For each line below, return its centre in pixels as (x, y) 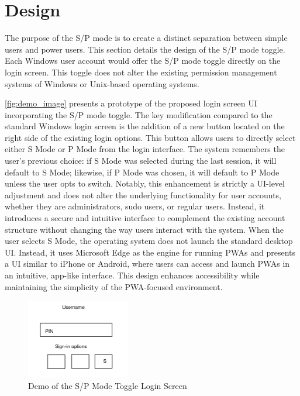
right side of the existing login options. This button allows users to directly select (150, 137)
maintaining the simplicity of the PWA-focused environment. (114, 286)
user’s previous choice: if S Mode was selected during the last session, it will (141, 161)
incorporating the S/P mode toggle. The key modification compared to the (139, 114)
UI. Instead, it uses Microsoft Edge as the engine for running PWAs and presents (150, 252)
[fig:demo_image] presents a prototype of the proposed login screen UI (131, 103)
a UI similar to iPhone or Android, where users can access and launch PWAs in (147, 264)
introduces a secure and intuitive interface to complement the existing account (145, 218)
